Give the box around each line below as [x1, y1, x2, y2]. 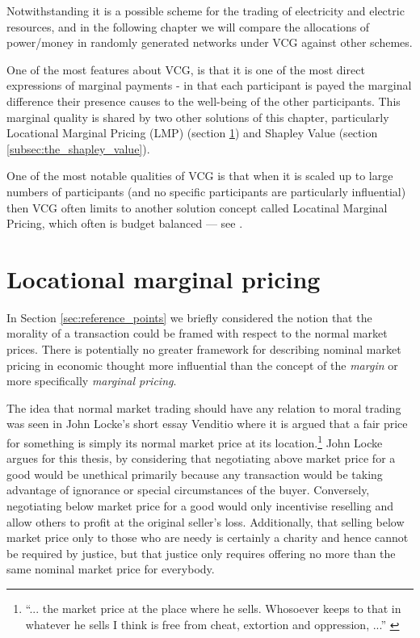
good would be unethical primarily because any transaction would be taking [6, 465, 383, 482]
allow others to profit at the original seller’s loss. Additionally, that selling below [6, 513, 405, 530]
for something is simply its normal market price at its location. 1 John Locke [6, 432, 383, 451]
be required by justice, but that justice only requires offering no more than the [6, 544, 396, 561]
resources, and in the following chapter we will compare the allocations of [6, 18, 370, 35]
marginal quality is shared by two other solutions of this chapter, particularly [6, 108, 389, 125]
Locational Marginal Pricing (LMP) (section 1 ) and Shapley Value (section [6, 124, 378, 141]
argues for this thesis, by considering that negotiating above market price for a [6, 450, 396, 467]
